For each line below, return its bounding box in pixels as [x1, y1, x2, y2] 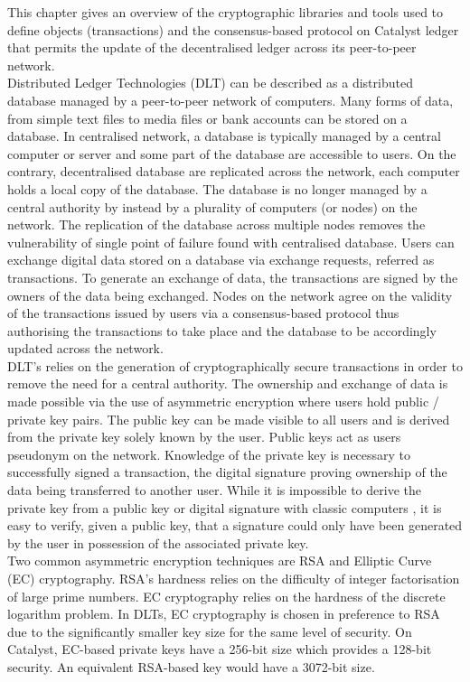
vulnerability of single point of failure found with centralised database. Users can [7, 232, 455, 251]
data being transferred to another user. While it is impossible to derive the [7, 481, 421, 500]
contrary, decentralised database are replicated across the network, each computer [7, 162, 460, 181]
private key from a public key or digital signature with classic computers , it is [7, 498, 442, 517]
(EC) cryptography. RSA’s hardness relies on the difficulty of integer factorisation [7, 569, 460, 587]
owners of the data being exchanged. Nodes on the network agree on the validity [7, 285, 453, 304]
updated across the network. [7, 339, 164, 358]
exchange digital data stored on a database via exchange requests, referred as [7, 250, 435, 269]
